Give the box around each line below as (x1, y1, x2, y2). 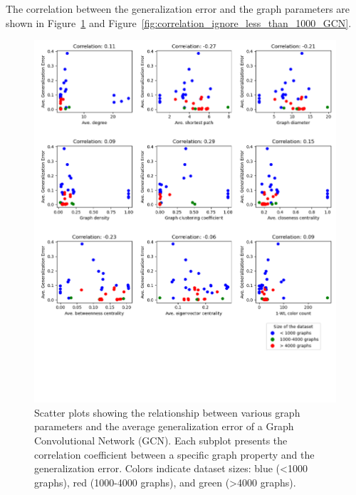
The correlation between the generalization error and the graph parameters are (6, 1, 350, 16)
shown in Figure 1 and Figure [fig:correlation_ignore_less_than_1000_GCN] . (6, 15, 352, 30)
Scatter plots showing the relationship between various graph (34, 405, 300, 420)
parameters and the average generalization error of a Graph (34, 419, 294, 434)
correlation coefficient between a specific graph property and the (34, 447, 315, 462)
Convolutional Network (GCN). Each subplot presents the (34, 432, 288, 447)
